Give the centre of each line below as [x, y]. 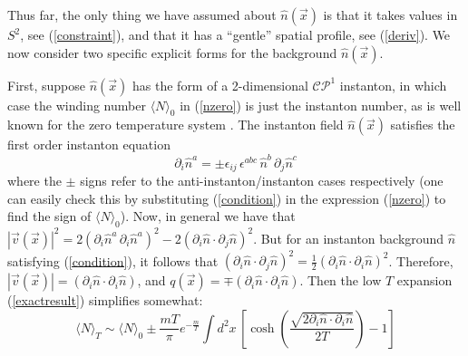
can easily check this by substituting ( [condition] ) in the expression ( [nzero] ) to [227, 198]
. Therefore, [421, 260]
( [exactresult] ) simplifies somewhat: [105, 300]
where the [34, 181]
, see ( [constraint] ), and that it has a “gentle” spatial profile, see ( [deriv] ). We [235, 34]
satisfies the [423, 125]
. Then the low [341, 280]
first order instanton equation [89, 144]
